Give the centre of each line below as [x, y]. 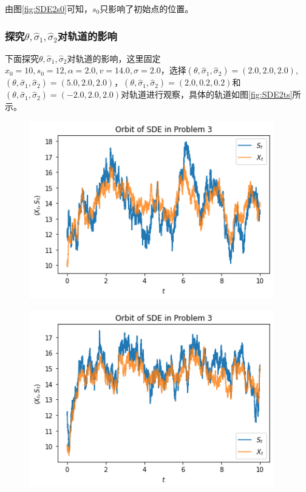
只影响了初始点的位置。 [147, 8]
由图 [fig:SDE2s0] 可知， [49, 8]
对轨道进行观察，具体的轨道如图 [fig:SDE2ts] [207, 94]
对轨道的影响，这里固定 [114, 58]
